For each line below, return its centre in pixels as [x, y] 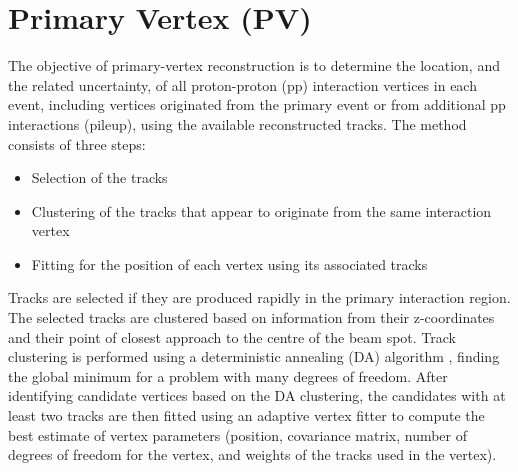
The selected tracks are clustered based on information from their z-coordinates [251, 317]
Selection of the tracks [99, 177]
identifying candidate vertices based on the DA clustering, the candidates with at [257, 395]
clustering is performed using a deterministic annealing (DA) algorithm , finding [254, 356]
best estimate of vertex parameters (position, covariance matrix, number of [238, 434]
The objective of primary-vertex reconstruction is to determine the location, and [254, 65]
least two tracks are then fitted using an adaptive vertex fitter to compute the [246, 415]
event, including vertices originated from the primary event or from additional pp [257, 104]
